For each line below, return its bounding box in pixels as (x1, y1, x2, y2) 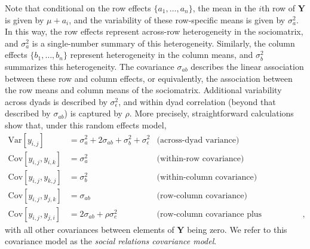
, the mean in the (192, 2, 256, 14)
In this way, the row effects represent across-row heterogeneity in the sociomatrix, (5, 25, 303, 38)
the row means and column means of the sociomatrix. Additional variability (5, 84, 282, 96)
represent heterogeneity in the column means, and (70, 48, 253, 61)
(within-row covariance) (156, 154, 244, 163)
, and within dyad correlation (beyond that (118, 95, 276, 107)
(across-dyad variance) (156, 136, 240, 145)
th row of (262, 2, 296, 14)
